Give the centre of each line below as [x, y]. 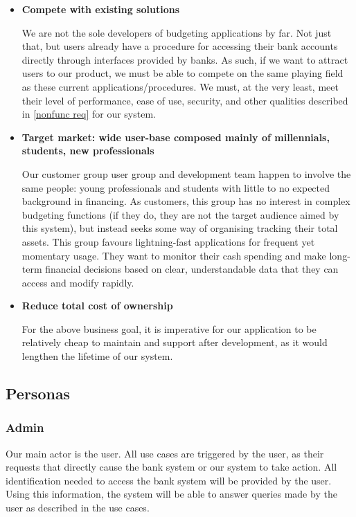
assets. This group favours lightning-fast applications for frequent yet [168, 241]
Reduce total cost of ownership [97, 306]
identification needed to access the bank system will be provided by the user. [169, 480]
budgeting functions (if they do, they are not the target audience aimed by [180, 214]
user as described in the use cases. [78, 508]
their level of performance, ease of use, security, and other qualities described [185, 100]
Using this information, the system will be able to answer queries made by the [171, 494]
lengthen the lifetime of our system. [97, 356]
